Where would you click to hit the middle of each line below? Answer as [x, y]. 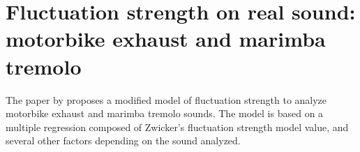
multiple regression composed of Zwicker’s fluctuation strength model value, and [177, 127]
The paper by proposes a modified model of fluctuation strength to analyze [166, 99]
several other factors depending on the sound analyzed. [123, 140]
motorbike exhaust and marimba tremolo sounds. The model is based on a [165, 113]
